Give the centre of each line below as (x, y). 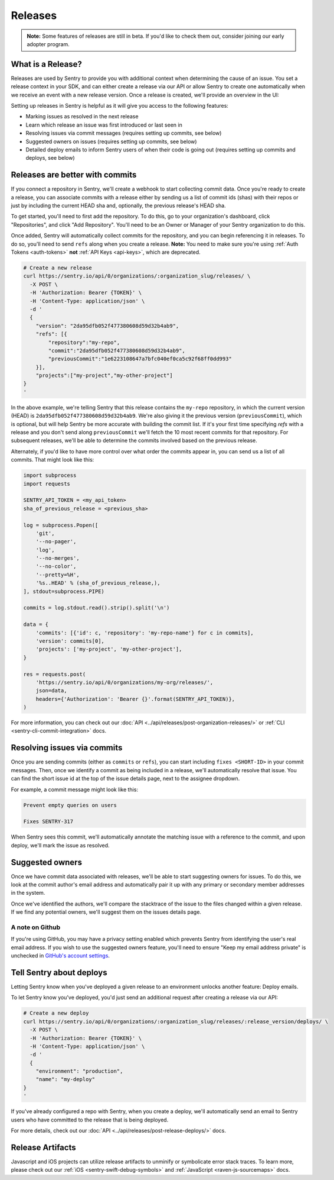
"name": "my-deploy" (66, 1079)
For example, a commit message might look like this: (75, 789)
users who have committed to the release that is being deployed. (90, 1120)
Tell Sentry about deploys (59, 973)
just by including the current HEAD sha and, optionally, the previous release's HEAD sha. (119, 206)
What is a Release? (46, 64)
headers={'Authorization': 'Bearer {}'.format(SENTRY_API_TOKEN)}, (135, 699)
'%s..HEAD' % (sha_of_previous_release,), (98, 583)
